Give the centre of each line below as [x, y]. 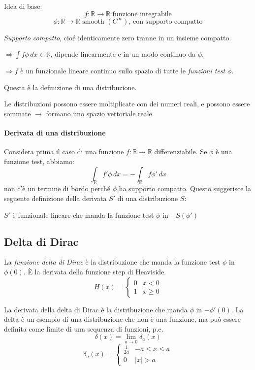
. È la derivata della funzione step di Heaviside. [95, 271]
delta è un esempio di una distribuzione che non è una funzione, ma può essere [123, 319]
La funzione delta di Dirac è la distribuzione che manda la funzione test [112, 262]
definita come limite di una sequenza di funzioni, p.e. [84, 328]
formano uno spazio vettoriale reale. [100, 113]
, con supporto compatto [166, 21]
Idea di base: [23, 6]
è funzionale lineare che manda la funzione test [83, 215]
